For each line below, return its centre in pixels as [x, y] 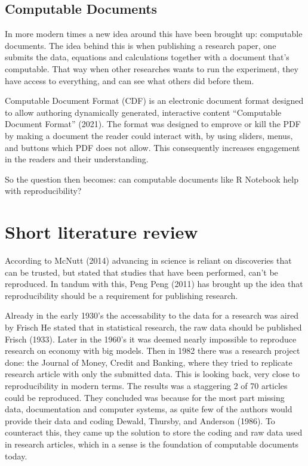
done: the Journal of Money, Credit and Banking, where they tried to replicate [149, 362]
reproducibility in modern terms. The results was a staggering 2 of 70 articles [146, 385]
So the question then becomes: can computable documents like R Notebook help [152, 179]
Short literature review [101, 232]
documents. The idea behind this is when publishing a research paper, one [141, 45]
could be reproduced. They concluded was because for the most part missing [145, 397]
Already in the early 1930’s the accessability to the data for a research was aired [152, 315]
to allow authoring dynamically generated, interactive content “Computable [143, 112]
